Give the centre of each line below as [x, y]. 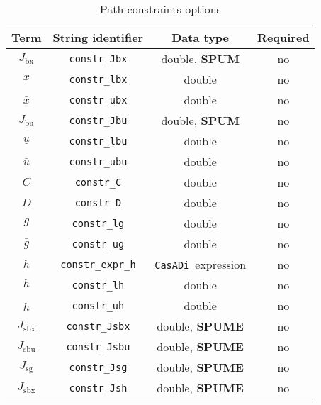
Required [283, 37]
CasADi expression [201, 264]
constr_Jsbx [98, 326]
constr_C [98, 182]
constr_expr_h [98, 264]
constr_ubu [98, 161]
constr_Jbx [98, 59]
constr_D [98, 202]
